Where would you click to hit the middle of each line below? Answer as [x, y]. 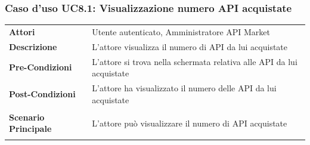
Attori [22, 31]
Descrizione [33, 46]
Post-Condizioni [42, 93]
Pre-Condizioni [41, 67]
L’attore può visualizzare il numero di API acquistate [190, 123]
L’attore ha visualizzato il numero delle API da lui [184, 88]
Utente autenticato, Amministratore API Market [181, 31]
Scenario [27, 117]
